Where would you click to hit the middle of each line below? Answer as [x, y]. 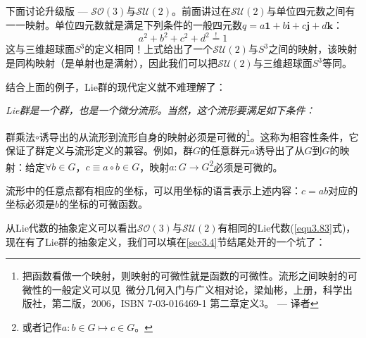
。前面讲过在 [201, 11]
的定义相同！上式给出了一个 [149, 49]
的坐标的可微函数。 [104, 204]
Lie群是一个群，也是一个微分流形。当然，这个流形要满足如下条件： [160, 110]
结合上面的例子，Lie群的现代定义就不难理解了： [116, 86]
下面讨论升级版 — [47, 11]
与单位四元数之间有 [311, 11]
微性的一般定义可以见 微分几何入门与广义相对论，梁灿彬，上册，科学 [182, 289]
